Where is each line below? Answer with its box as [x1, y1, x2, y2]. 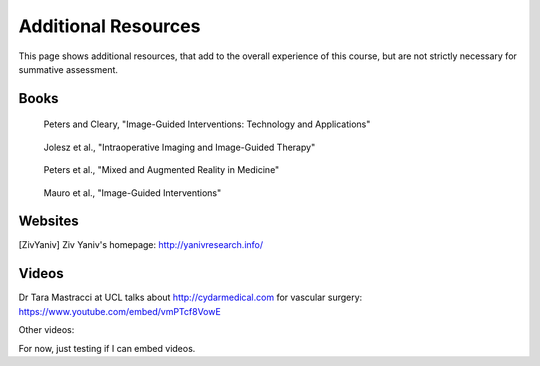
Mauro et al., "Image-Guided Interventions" [43, 186, 222, 199]
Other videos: [18, 324, 75, 336]
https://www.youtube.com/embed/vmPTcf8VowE [18, 305, 222, 317]
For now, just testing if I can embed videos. [18, 342, 196, 354]
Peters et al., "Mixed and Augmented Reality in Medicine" [43, 164, 280, 176]
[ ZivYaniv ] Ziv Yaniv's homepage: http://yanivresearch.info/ [18, 239, 264, 251]
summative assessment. [18, 63, 119, 75]
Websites [18, 213, 79, 230]
